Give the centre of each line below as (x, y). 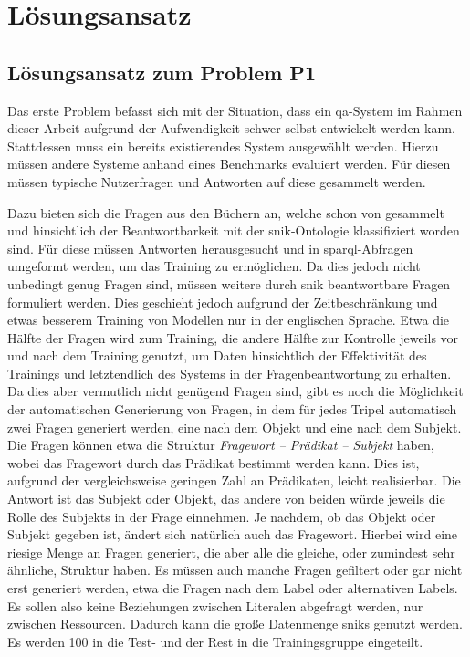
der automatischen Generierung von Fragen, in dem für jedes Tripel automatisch (232, 409)
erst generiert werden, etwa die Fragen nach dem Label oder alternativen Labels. (233, 588)
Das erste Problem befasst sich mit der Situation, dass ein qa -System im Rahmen (235, 110)
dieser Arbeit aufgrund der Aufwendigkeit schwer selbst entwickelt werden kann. (231, 128)
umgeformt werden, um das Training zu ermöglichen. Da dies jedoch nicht (214, 266)
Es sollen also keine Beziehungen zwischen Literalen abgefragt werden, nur (215, 605)
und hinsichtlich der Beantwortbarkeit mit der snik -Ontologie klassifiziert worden (234, 230)
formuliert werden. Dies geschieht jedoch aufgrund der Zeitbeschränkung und (223, 302)
